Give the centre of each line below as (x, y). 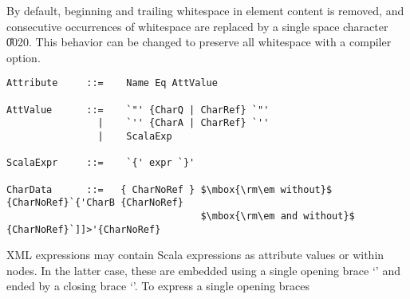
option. (24, 57)
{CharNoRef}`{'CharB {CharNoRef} (95, 203)
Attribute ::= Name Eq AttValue (112, 83)
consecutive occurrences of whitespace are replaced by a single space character (197, 26)
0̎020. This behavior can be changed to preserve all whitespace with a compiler (199, 42)
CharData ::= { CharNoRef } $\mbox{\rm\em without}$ (170, 189)
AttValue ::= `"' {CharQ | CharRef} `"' (138, 110)
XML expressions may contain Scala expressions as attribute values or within (195, 255)
